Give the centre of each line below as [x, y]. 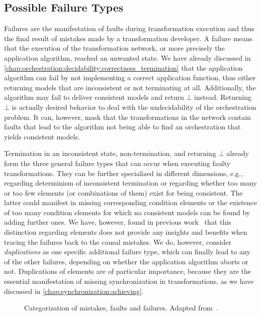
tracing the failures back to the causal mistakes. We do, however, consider [118, 242]
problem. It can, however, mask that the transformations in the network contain [127, 117]
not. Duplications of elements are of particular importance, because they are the [128, 271]
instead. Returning [223, 97]
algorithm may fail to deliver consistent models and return [94, 97]
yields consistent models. [42, 136]
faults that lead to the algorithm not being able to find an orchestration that [122, 127]
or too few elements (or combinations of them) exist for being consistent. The [123, 192]
